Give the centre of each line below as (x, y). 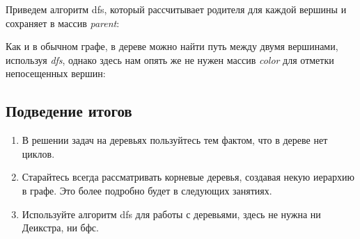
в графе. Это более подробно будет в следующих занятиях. (147, 190)
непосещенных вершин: (56, 73)
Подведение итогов (69, 111)
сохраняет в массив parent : (63, 23)
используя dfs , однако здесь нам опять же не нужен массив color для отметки (170, 59)
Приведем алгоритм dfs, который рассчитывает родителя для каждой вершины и (176, 9)
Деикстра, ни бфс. (60, 228)
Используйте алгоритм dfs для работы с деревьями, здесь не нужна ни (171, 214)
